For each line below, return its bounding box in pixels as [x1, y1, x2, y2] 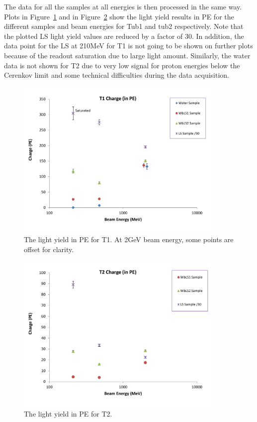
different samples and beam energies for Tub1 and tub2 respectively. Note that [4, 21, 244, 31]
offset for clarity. [24, 244, 74, 254]
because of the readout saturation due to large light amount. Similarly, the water [4, 50, 251, 60]
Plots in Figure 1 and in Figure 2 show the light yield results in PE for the [4, 11, 234, 21]
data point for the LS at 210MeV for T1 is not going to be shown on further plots [4, 40, 253, 51]
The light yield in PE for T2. [24, 409, 112, 419]
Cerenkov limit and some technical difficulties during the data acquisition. [4, 70, 229, 80]
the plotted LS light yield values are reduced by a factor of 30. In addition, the [4, 30, 244, 41]
